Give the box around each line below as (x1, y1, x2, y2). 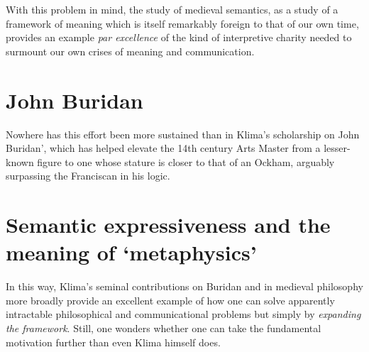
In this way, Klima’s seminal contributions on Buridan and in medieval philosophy (6, 279, 363, 294)
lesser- (324, 141, 351, 155)
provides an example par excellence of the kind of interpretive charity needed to (6, 30, 352, 45)
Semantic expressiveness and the (6, 210, 331, 239)
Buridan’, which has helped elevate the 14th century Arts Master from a (6, 141, 321, 155)
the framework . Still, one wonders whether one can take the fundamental (6, 320, 321, 335)
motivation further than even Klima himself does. (6, 334, 221, 349)
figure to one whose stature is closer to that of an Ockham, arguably (37, 154, 335, 169)
